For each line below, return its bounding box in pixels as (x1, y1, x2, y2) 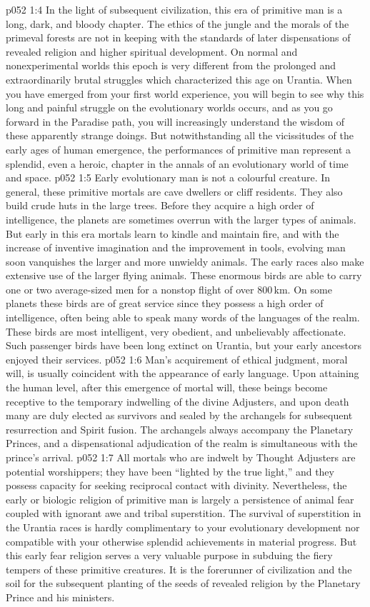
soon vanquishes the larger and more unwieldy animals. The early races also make (6, 254, 364, 269)
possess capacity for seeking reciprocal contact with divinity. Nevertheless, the (6, 478, 347, 493)
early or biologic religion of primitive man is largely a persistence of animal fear (6, 491, 354, 506)
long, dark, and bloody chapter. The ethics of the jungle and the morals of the (6, 16, 349, 31)
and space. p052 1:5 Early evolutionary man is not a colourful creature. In (6, 170, 331, 185)
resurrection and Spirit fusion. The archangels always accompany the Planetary (6, 421, 354, 436)
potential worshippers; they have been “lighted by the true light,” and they (6, 463, 334, 478)
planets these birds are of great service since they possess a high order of (6, 296, 324, 311)
